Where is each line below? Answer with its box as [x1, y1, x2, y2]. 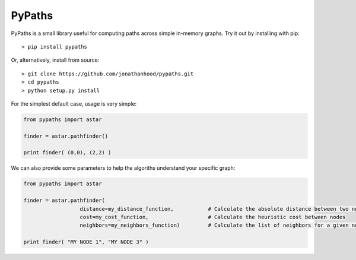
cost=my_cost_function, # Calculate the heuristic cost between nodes [80, 214, 346, 220]
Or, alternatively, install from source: [11, 56, 100, 64]
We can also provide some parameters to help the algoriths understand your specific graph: [11, 164, 236, 172]
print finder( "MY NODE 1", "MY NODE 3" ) [23, 239, 149, 246]
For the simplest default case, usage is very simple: [11, 100, 137, 107]
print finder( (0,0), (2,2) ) [23, 149, 112, 156]
